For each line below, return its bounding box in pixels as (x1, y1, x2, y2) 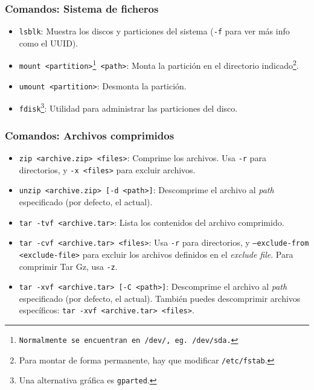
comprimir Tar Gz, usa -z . (19, 260, 118, 272)
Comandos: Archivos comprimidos (5, 127, 175, 142)
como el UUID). (19, 36, 78, 49)
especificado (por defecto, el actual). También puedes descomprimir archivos (19, 292, 301, 304)
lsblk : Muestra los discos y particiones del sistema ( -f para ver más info (19, 25, 290, 37)
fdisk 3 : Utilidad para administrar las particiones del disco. (19, 100, 238, 115)
